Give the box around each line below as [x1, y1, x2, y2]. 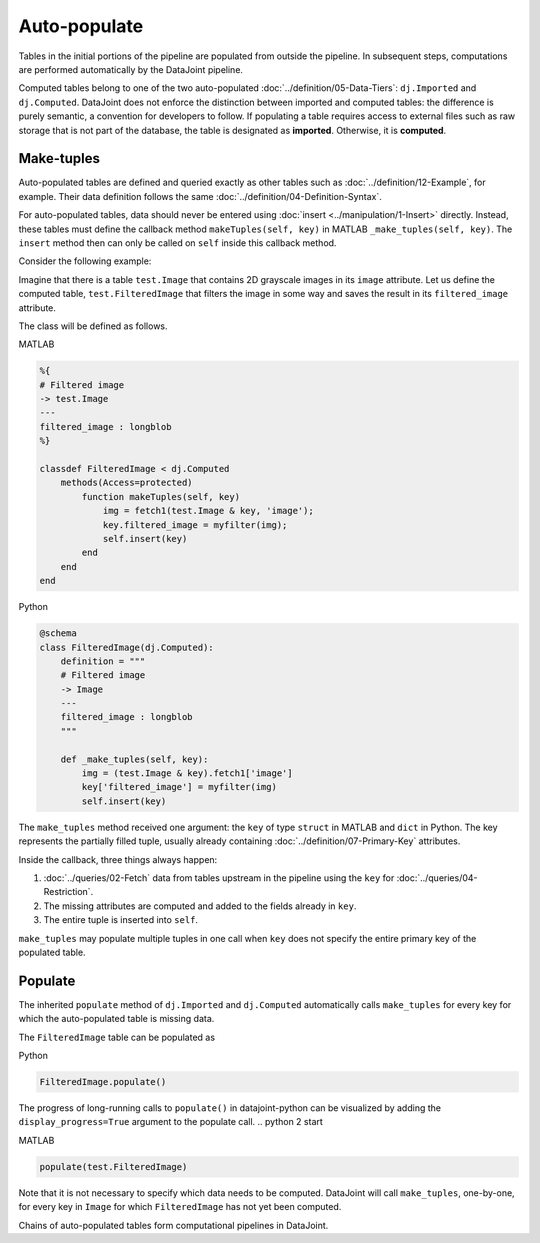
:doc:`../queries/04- [396, 871, 479, 884]
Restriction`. [43, 886, 94, 898]
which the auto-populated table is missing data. [18, 1013, 215, 1025]
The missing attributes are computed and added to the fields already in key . [43, 900, 357, 912]
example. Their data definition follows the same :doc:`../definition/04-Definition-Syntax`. [18, 190, 382, 202]
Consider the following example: [18, 255, 152, 267]
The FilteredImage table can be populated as [18, 1031, 215, 1043]
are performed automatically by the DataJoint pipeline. [18, 63, 244, 75]
